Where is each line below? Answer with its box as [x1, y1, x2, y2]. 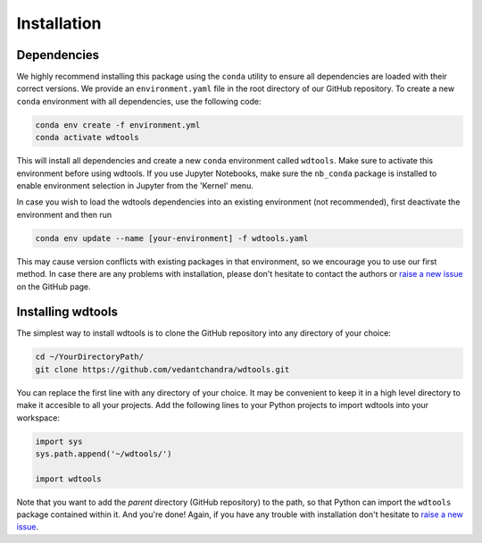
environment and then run [16, 209, 112, 220]
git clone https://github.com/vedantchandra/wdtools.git [35, 364, 290, 374]
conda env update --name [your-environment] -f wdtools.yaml [35, 233, 309, 243]
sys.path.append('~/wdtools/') [35, 448, 173, 459]
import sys [35, 436, 83, 447]
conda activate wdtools [35, 132, 140, 143]
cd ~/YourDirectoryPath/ [35, 352, 145, 362]
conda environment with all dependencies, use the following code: [16, 96, 262, 106]
